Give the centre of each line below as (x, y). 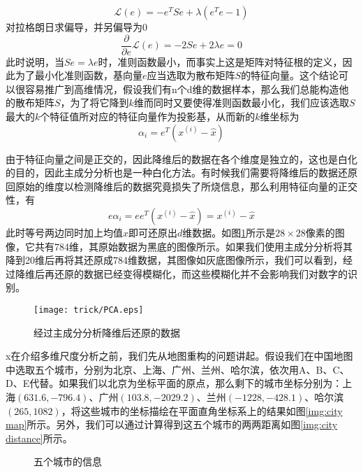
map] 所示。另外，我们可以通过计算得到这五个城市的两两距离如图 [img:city (172, 424)
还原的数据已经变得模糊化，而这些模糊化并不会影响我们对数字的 (201, 273)
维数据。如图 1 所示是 (229, 232)
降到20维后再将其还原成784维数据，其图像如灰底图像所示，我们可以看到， (174, 260)
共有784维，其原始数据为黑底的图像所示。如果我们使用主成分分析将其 (193, 246)
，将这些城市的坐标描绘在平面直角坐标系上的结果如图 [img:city (202, 410)
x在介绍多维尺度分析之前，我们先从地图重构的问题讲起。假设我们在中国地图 (179, 356)
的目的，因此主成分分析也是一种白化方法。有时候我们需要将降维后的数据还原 (181, 172)
